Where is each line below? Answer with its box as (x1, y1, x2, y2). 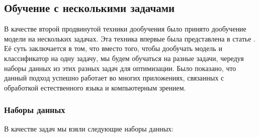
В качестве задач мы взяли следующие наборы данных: (4, 123, 174, 133)
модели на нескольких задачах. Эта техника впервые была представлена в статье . (4, 33, 256, 43)
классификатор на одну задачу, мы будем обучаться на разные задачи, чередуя (4, 52, 244, 63)
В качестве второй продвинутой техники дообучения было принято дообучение (4, 23, 246, 34)
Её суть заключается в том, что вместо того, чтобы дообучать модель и (4, 43, 222, 53)
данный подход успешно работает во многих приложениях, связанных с (4, 72, 224, 83)
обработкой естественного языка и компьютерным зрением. (4, 82, 186, 92)
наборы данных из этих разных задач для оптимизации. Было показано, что (4, 62, 236, 73)
